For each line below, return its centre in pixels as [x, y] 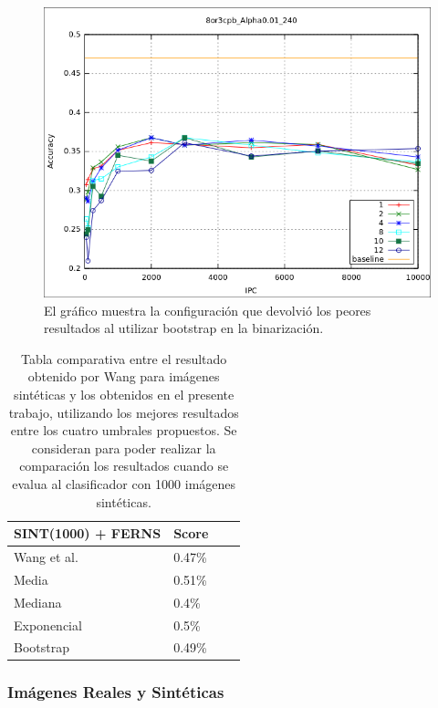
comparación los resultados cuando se [124, 466]
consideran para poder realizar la [124, 448]
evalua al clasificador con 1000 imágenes [124, 483]
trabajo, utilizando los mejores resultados [124, 412]
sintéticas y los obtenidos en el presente [124, 394]
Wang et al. [46, 556]
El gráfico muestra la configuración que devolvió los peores [208, 310]
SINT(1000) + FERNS [88, 533]
